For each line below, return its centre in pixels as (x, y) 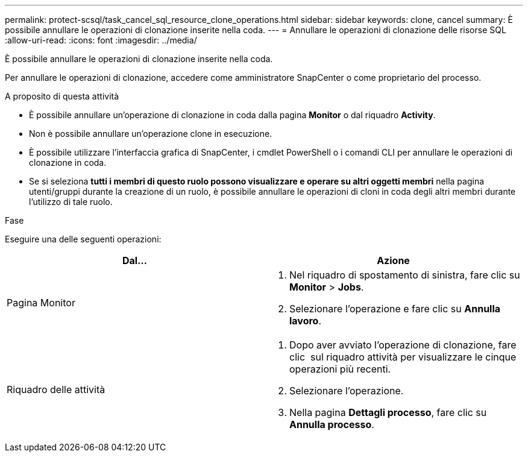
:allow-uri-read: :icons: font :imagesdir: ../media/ (101, 40)
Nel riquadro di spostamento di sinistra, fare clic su (405, 275)
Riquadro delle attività (56, 389)
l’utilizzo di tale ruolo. (71, 202)
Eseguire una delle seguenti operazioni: (83, 239)
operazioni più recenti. (340, 369)
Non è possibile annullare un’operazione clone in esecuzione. (151, 134)
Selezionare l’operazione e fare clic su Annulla (395, 309)
